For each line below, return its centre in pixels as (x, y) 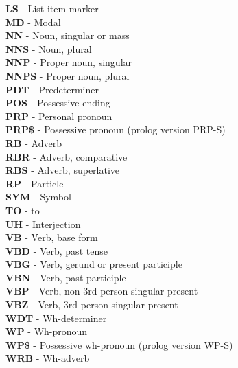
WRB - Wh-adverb (48, 358)
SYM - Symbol (38, 197)
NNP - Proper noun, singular (69, 62)
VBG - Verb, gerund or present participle (94, 264)
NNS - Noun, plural (49, 48)
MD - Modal (33, 22)
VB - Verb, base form (52, 237)
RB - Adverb (34, 142)
